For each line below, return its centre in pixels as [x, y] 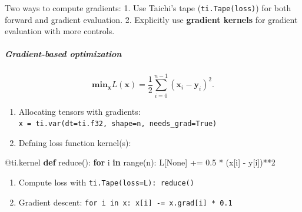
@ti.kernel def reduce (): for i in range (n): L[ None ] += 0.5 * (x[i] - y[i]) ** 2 [140, 162]
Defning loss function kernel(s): [75, 142]
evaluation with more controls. [60, 31]
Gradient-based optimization [63, 54]
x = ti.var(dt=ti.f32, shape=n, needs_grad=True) [118, 124]
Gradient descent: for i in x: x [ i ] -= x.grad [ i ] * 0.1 [125, 202]
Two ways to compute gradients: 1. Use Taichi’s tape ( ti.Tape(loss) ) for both [148, 8]
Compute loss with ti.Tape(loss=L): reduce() [106, 182]
